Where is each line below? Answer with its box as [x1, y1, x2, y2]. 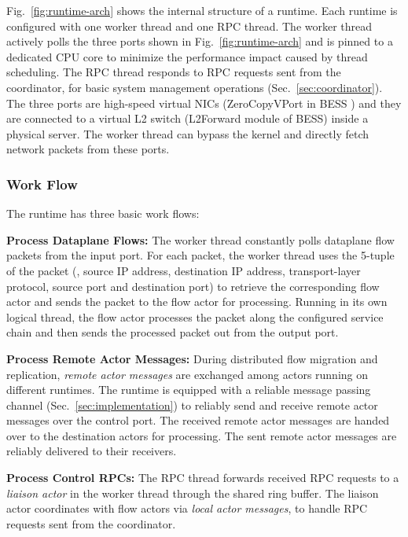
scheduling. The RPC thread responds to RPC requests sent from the [6, 64, 341, 80]
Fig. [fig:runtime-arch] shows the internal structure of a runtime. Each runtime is [6, 2, 398, 18]
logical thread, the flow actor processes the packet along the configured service [6, 308, 384, 325]
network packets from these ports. [6, 141, 170, 157]
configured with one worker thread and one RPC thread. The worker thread [6, 17, 373, 34]
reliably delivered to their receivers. [6, 443, 177, 459]
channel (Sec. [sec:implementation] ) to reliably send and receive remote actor [6, 396, 378, 413]
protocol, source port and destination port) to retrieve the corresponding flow [6, 278, 380, 294]
